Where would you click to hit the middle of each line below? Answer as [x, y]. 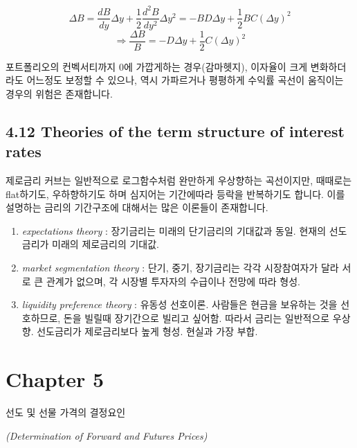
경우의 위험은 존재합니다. [59, 93]
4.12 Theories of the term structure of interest [175, 131]
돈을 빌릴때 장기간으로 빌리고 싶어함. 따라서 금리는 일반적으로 [196, 317]
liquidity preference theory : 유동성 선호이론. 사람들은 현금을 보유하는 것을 [180, 304]
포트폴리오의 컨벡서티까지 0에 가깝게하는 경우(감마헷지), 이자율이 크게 [157, 66]
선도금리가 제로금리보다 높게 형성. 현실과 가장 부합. [147, 331]
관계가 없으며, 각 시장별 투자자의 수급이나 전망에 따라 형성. [173, 281]
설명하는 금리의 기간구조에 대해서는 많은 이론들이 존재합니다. [137, 207]
